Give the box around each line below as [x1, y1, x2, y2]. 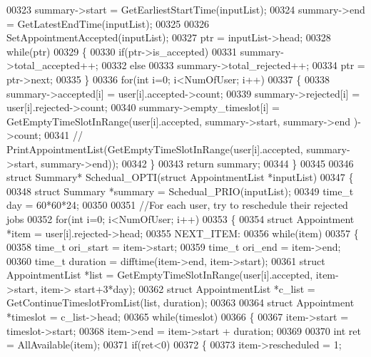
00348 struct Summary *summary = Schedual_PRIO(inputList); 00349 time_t [6, 183, 354, 198]
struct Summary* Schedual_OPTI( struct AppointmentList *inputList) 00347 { [6, 170, 354, 185]
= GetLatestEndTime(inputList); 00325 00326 [6, 16, 209, 31]
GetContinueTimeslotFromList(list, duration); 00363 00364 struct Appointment [6, 295, 355, 310]
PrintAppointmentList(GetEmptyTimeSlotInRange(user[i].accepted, [6, 141, 303, 156]
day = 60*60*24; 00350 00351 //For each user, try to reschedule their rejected [6, 197, 348, 212]
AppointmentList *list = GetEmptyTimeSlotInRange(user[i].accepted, [6, 267, 313, 282]
